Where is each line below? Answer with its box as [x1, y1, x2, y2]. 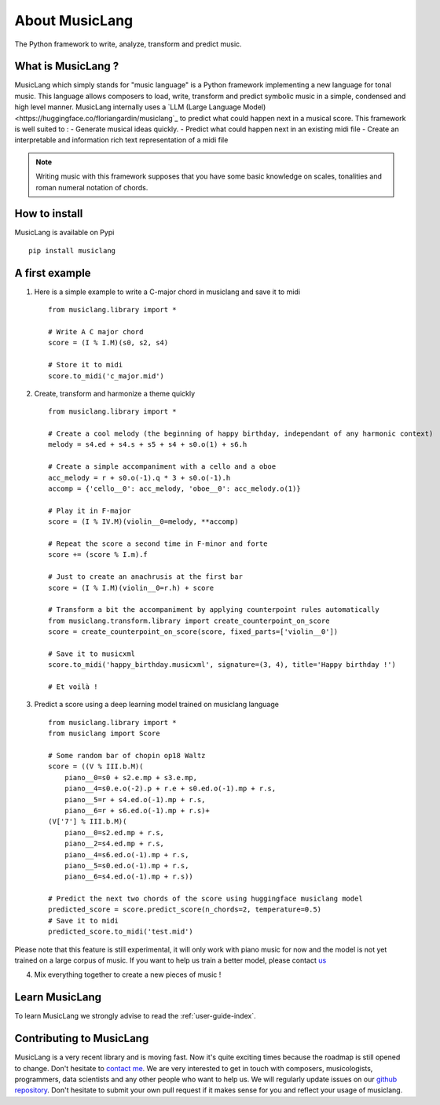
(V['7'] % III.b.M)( [48, 817, 127, 826]
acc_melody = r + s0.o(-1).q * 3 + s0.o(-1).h [48, 473, 231, 482]
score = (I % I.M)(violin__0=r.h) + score [48, 583, 214, 592]
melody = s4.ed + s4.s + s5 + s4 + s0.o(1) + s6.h [48, 440, 247, 449]
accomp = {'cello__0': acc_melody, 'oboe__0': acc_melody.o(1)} [48, 484, 302, 493]
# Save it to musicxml [48, 649, 136, 658]
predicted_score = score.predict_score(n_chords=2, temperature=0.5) [48, 905, 322, 914]
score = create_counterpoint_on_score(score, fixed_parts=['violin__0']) [48, 628, 339, 636]
